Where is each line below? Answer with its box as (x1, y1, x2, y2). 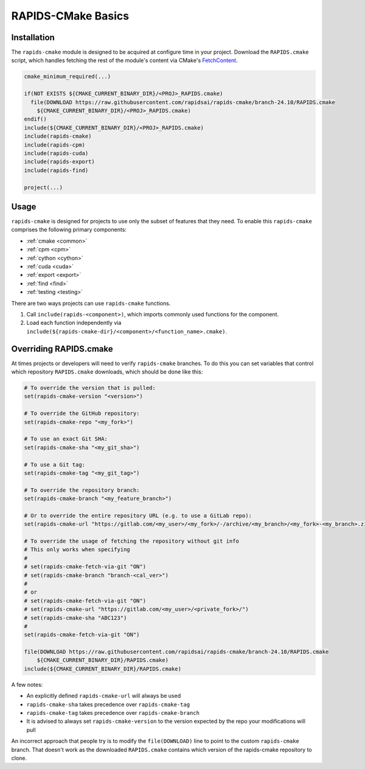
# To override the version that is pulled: (24, 384, 156, 391)
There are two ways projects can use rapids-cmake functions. (11, 299, 171, 307)
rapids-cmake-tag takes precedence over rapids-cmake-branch (26, 709, 200, 717)
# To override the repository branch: (24, 487, 140, 493)
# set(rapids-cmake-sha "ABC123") (24, 614, 127, 621)
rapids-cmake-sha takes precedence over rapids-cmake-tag (26, 700, 190, 708)
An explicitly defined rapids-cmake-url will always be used (26, 692, 181, 700)
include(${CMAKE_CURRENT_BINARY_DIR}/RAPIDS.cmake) (24, 665, 182, 672)
